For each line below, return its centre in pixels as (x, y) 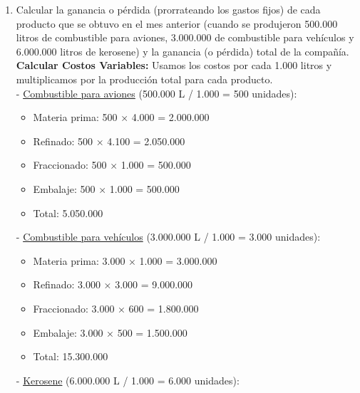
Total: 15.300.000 (71, 356)
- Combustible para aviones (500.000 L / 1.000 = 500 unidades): (156, 93)
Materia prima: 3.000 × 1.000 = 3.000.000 (125, 260)
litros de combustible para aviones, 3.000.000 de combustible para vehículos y (185, 37)
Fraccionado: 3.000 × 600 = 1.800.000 (116, 308)
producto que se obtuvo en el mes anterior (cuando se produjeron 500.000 (177, 23)
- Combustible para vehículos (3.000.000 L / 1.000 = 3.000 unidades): (168, 237)
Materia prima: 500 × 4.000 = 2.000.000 (121, 117)
